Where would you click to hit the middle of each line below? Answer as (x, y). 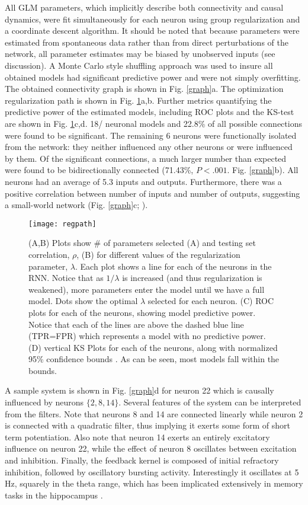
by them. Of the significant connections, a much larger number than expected (146, 158)
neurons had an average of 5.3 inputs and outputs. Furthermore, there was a (143, 181)
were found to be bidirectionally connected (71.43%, (99, 170)
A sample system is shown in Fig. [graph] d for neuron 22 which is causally (139, 390)
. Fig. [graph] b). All (263, 170)
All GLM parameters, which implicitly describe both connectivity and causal (144, 7)
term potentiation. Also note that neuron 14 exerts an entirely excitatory (137, 437)
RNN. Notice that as (66, 278)
